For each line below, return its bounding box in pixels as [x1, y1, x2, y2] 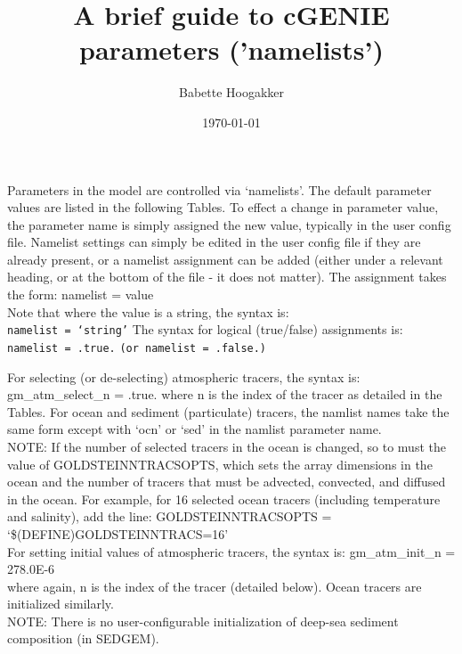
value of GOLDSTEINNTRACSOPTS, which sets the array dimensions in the [7, 454, 433, 473]
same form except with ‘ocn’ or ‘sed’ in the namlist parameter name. [7, 420, 382, 438]
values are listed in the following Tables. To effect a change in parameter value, [7, 198, 439, 217]
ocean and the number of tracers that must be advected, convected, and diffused [7, 472, 446, 491]
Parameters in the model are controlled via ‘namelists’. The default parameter [7, 180, 432, 199]
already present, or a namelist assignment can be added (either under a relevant [7, 249, 443, 268]
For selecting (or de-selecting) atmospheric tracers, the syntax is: [7, 367, 361, 386]
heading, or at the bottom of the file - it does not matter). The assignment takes [7, 267, 447, 286]
